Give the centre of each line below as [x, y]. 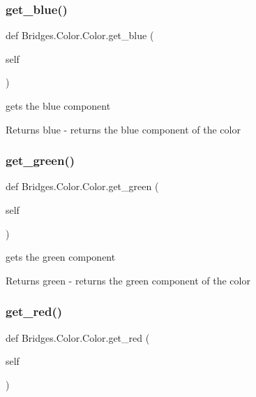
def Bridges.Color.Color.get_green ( [82, 186]
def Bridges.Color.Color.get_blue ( [80, 35]
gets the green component [61, 257]
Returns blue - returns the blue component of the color [123, 129]
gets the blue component [58, 106]
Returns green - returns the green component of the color [128, 280]
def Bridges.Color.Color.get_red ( [78, 337]
